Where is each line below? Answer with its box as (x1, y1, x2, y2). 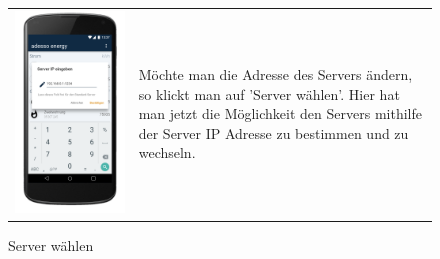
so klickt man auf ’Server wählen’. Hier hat (138, 83, 400, 104)
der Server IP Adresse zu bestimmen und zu (138, 122, 409, 143)
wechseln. (138, 142, 196, 163)
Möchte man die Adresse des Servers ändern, (138, 64, 413, 85)
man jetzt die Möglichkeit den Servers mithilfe (138, 103, 422, 124)
